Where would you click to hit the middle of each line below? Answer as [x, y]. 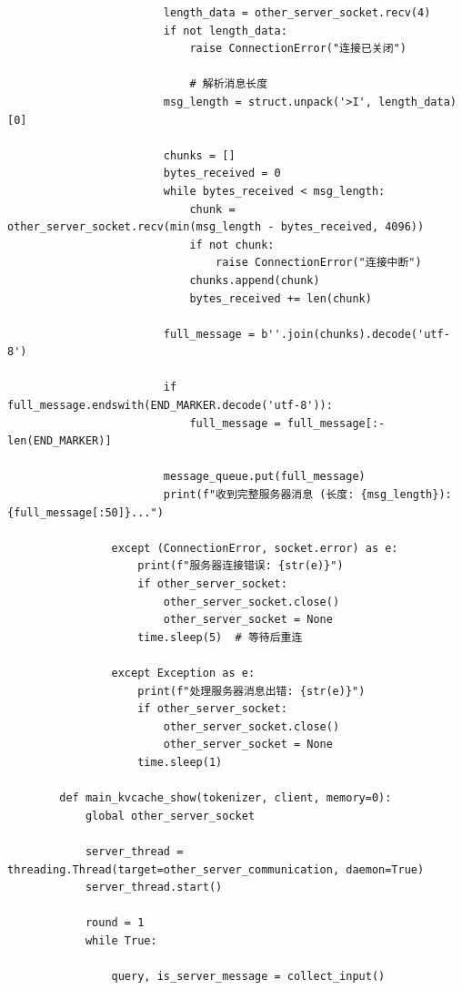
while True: [121, 940]
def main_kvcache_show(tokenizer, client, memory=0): [226, 798]
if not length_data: [225, 31]
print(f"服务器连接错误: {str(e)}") [241, 566]
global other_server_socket [170, 816]
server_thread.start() [154, 888]
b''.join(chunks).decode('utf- [356, 334]
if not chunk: [232, 245]
